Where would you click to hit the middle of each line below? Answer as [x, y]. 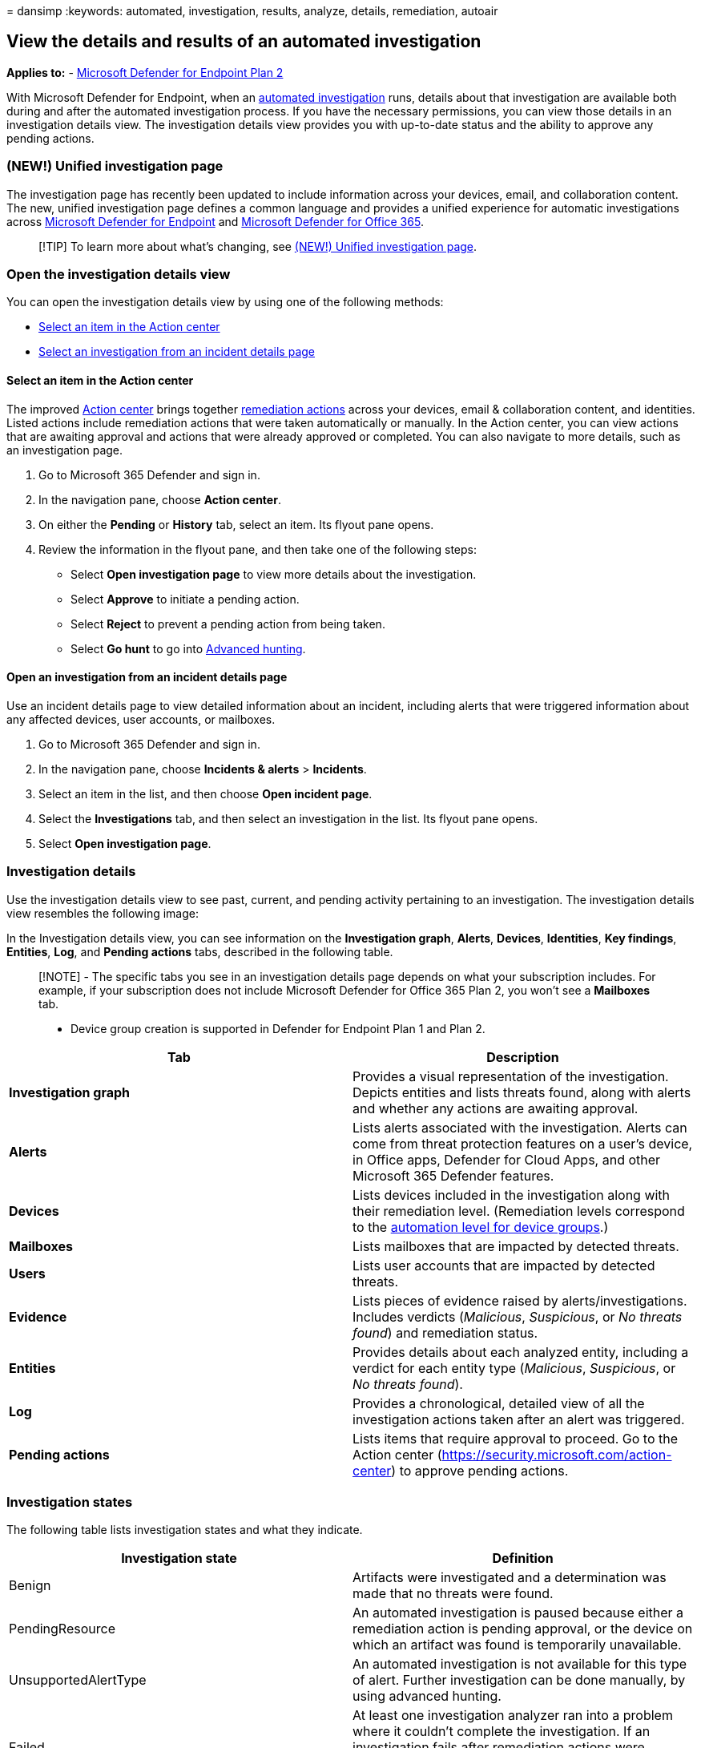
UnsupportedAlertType [78, 1680]
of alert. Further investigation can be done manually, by [519, 1680]
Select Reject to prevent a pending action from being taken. [228, 624]
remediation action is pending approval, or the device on [523, 1629]
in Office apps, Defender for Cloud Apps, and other [507, 1159]
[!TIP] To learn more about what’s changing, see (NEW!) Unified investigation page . [258, 246]
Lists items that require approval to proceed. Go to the [515, 1438]
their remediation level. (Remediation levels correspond [519, 1211]
